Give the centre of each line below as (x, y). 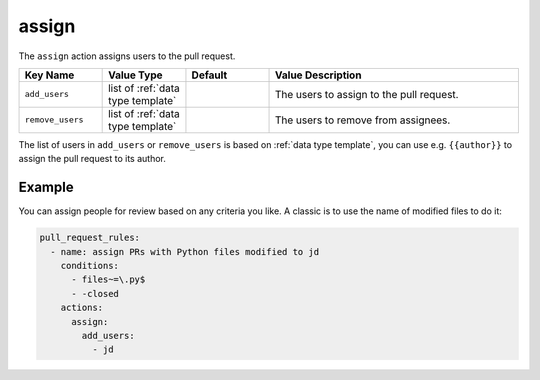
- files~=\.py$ (108, 279)
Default (209, 75)
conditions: (90, 265)
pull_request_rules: (89, 238)
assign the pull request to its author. (92, 159)
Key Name (49, 75)
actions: (82, 308)
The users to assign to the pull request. (367, 94)
